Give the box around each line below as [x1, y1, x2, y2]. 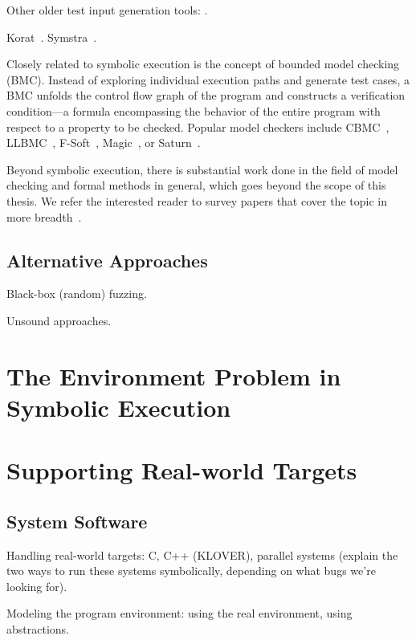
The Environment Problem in [6, 359, 341, 392]
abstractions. [6, 621, 69, 638]
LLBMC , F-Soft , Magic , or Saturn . [6, 134, 201, 151]
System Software [6, 508, 148, 533]
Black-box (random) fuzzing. [6, 285, 147, 302]
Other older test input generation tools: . [6, 2, 208, 18]
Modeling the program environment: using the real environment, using [6, 605, 353, 622]
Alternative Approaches [6, 247, 208, 272]
